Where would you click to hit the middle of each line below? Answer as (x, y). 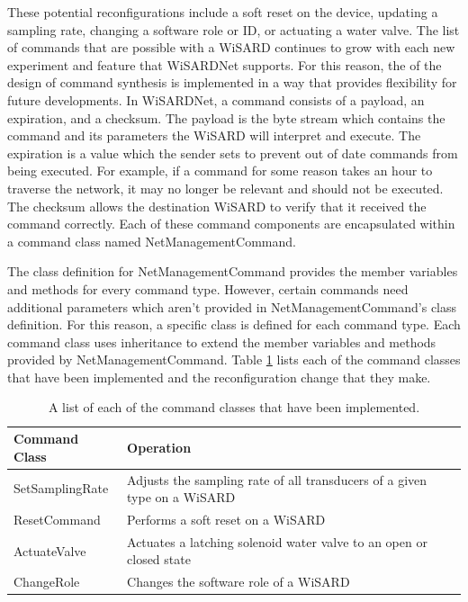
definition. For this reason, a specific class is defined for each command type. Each (234, 324)
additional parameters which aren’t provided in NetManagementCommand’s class (232, 306)
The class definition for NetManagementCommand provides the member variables (233, 271)
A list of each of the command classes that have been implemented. (234, 407)
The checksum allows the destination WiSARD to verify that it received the (217, 206)
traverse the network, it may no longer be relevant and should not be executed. (225, 188)
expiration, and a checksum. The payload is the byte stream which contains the (226, 117)
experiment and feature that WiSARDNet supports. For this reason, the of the (225, 64)
